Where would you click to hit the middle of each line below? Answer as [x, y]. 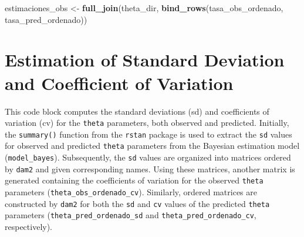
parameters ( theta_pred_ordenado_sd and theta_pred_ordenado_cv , [131, 215]
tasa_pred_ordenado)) [46, 19]
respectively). [29, 226]
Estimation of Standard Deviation [145, 60]
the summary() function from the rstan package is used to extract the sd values [148, 134]
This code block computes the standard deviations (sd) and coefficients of [137, 111]
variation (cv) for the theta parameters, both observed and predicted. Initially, [147, 123]
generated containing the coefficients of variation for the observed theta [134, 180]
